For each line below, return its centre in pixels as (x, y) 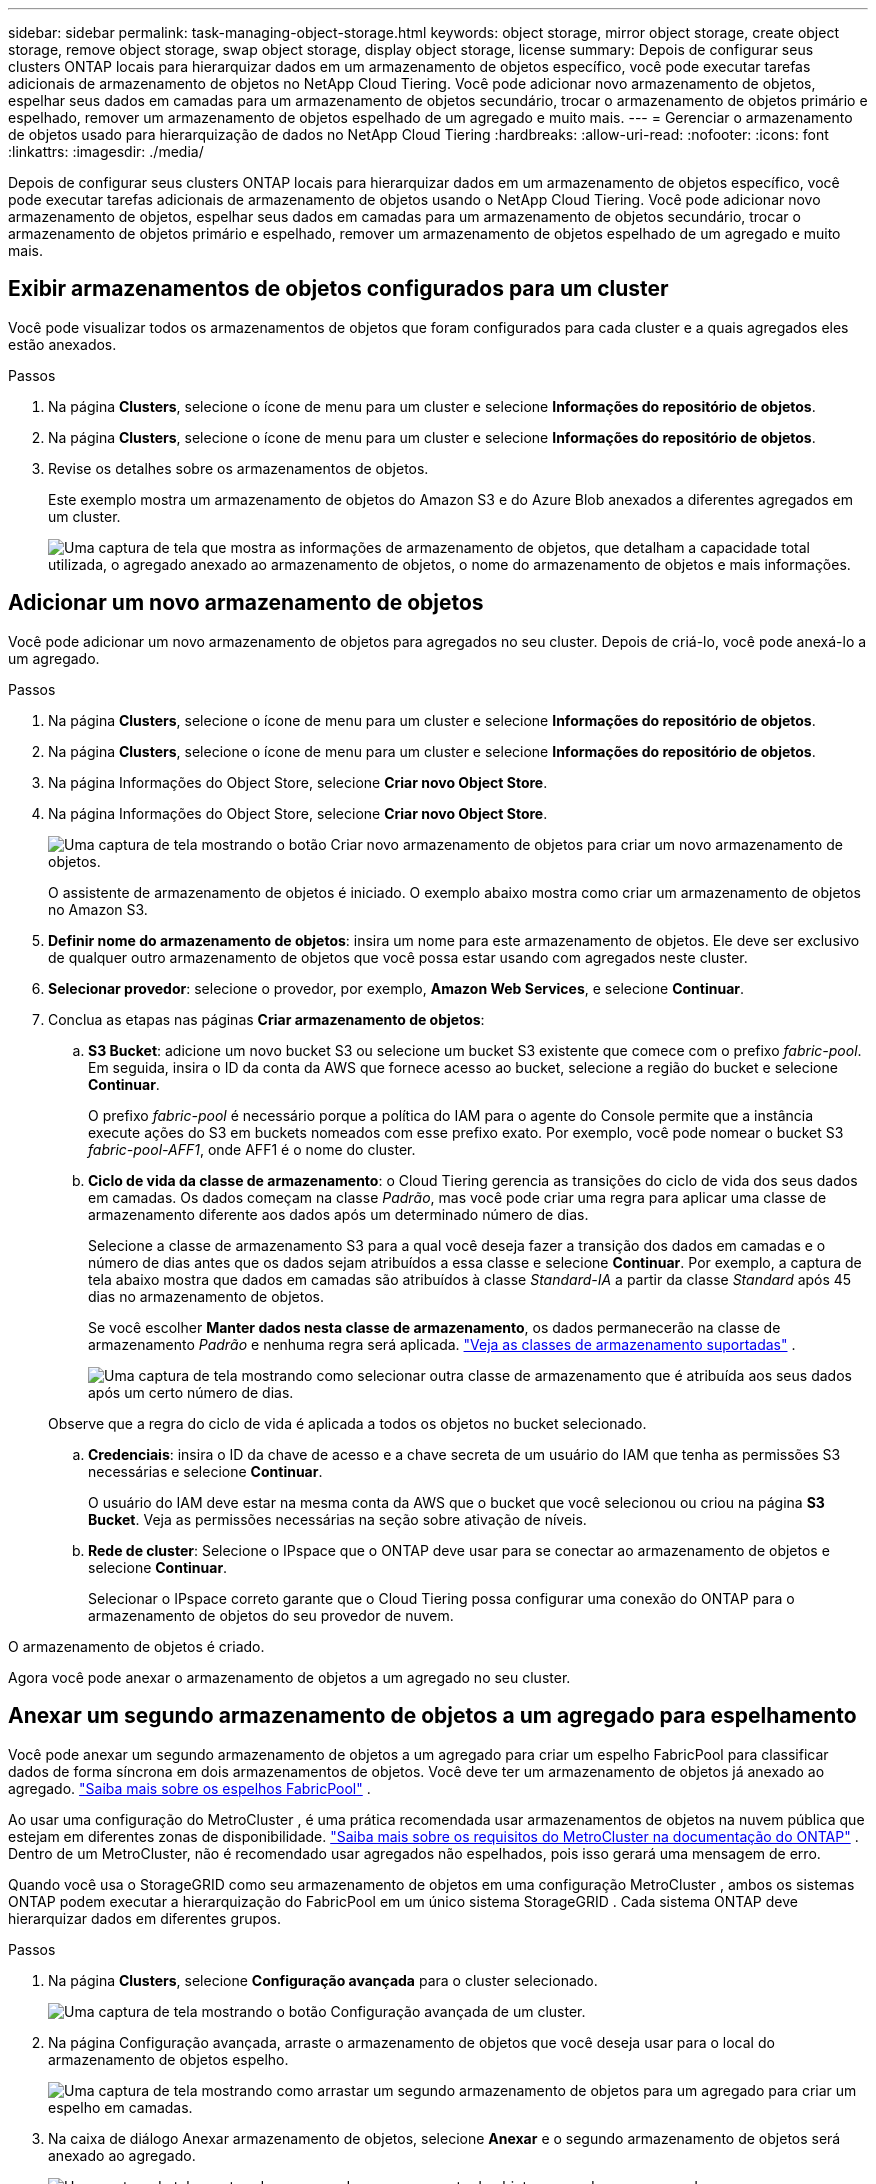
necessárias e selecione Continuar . (205, 1471)
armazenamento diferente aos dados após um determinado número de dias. (338, 1214)
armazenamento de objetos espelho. (168, 2059)
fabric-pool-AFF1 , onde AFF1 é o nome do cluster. (252, 1149)
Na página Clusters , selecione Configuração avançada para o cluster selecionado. (323, 1980)
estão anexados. (62, 344)
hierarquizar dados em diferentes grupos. (144, 1918)
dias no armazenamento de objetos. (206, 1296)
